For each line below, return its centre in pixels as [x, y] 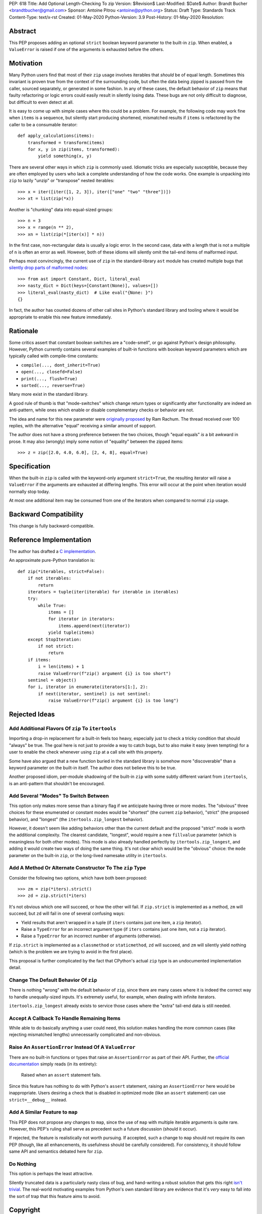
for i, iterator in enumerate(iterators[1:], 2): [88, 687]
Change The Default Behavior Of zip [53, 980]
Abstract [23, 31]
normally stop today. [30, 491]
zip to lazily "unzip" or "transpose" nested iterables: [62, 181]
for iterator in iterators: [82, 619]
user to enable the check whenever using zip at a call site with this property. [86, 752]
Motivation [26, 63]
